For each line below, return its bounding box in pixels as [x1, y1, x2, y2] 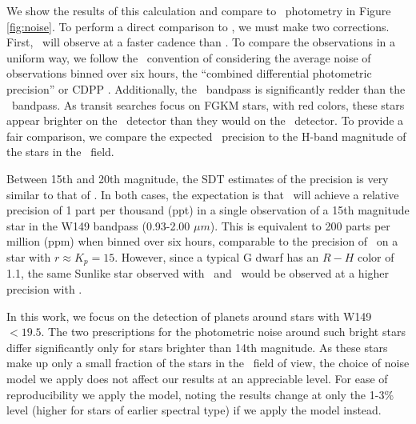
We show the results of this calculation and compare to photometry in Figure [6, 2, 391, 18]
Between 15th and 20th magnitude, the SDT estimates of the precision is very [6, 170, 389, 186]
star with [6, 248, 51, 265]
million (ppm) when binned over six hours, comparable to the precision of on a [6, 233, 398, 250]
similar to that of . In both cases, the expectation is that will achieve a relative [6, 186, 399, 202]
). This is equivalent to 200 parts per [210, 217, 390, 234]
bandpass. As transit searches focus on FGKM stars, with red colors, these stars [11, 96, 405, 113]
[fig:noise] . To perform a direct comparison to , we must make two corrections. [6, 18, 390, 34]
